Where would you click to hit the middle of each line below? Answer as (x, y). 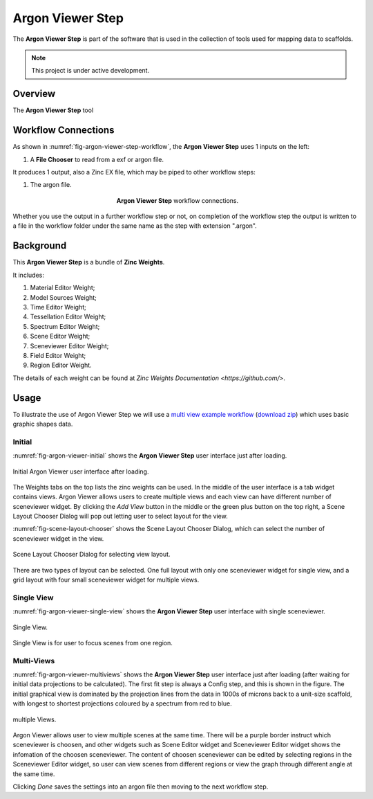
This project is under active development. (90, 71)
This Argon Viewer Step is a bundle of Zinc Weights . (89, 262)
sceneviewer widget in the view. (58, 538)
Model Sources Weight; (63, 297)
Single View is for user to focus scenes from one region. (93, 643)
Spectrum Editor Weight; (65, 326)
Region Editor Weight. (61, 365)
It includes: (28, 275)
